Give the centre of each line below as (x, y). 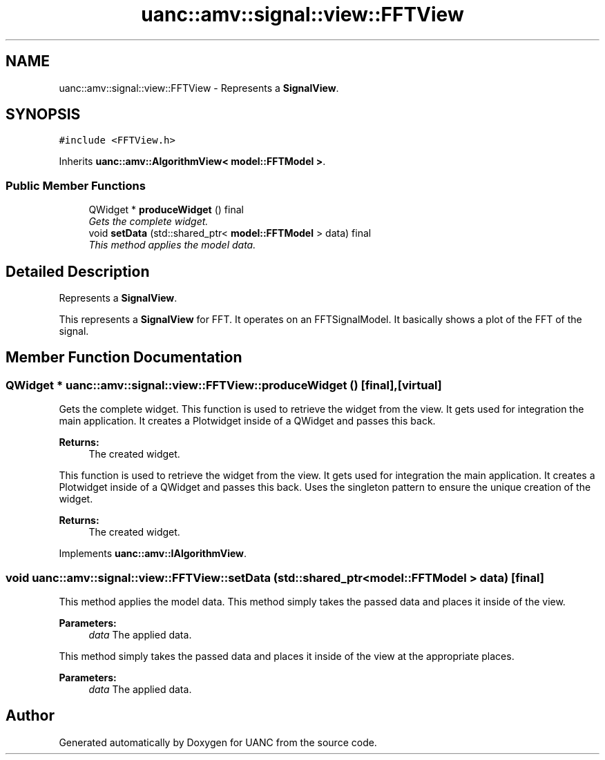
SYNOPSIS (43, 115)
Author (30, 716)
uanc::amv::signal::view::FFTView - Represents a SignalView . (199, 88)
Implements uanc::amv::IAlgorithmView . (153, 554)
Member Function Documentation (124, 358)
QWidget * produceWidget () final (166, 210)
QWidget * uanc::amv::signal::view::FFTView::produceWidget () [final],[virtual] (224, 385)
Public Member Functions (76, 185)
